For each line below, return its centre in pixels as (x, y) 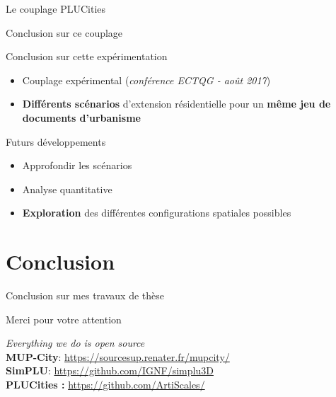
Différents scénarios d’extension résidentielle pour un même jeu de (176, 104)
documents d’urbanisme (81, 117)
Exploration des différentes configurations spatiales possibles (157, 213)
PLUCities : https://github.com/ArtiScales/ (105, 385)
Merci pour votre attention (64, 319)
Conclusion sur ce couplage (64, 32)
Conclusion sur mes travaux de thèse (85, 295)
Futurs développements (56, 141)
